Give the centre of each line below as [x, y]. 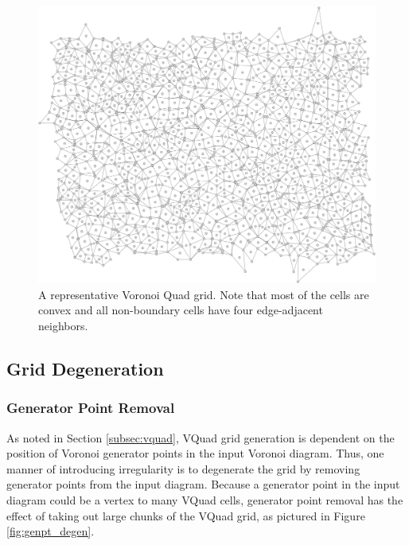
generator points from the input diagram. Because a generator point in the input [203, 484]
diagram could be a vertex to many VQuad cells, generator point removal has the [205, 499]
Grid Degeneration [85, 368]
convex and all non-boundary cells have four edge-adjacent [181, 310]
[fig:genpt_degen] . [51, 531]
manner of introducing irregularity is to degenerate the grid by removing [183, 468]
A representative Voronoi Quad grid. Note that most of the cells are [204, 294]
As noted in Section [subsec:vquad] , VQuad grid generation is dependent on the [201, 437]
